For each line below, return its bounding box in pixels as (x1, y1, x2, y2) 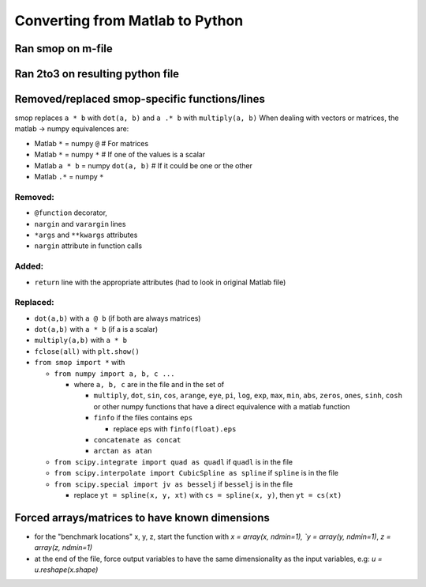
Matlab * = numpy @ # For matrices (34, 138, 149, 148)
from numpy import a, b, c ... (54, 369, 175, 378)
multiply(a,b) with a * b (34, 336, 128, 345)
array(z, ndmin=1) (34, 543, 93, 552)
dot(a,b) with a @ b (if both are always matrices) (34, 313, 201, 323)
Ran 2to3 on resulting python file (14, 67, 180, 81)
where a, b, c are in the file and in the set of (73, 379, 225, 389)
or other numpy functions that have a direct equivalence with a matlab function (93, 401, 350, 411)
